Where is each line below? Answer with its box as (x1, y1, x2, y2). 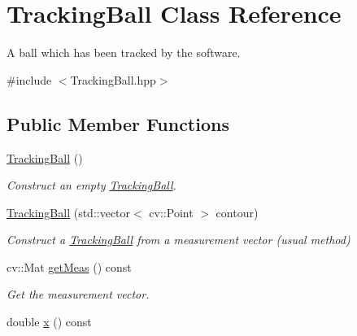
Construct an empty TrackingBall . (7, 177, 176, 194)
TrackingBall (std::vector (7, 203, 131, 220)
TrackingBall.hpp (70, 71, 156, 88)
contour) (216, 203, 259, 220)
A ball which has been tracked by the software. (7, 44, 241, 61)
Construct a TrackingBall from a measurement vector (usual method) (7, 231, 350, 248)
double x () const (7, 313, 92, 330)
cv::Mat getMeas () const (7, 258, 132, 275)
